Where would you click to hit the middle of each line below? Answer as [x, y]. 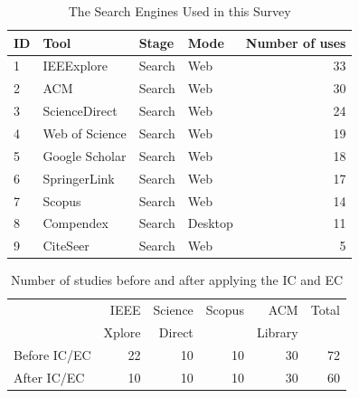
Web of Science [85, 133]
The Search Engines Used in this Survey [179, 11]
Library [277, 332]
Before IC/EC [52, 354]
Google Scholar [85, 155]
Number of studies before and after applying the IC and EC [177, 280]
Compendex [76, 223]
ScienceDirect [80, 111]
